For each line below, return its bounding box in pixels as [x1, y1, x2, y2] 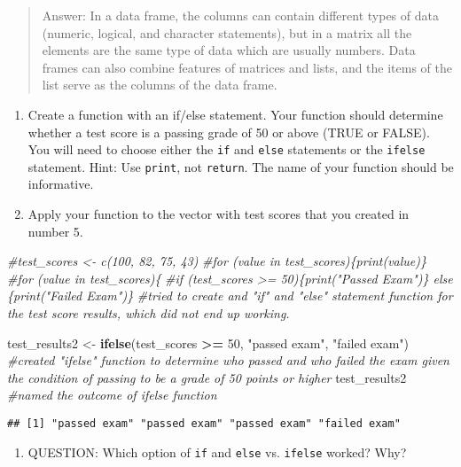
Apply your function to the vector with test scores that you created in [27, 205, 410, 223]
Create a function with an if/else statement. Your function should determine [27, 105, 443, 123]
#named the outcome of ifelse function [7, 385, 217, 404]
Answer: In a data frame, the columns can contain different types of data [42, 6, 439, 24]
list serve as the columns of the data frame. [42, 75, 277, 94]
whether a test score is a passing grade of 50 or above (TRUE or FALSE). [27, 122, 430, 141]
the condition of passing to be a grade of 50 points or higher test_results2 [7, 368, 407, 386]
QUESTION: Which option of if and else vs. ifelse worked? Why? [27, 442, 407, 461]
